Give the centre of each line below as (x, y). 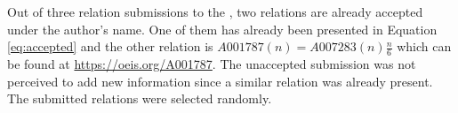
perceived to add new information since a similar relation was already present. (220, 81)
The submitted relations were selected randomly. (140, 98)
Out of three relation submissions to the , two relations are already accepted (215, 11)
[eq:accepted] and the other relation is (110, 46)
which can (424, 46)
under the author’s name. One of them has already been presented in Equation (222, 29)
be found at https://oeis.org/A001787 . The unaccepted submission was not (212, 64)
